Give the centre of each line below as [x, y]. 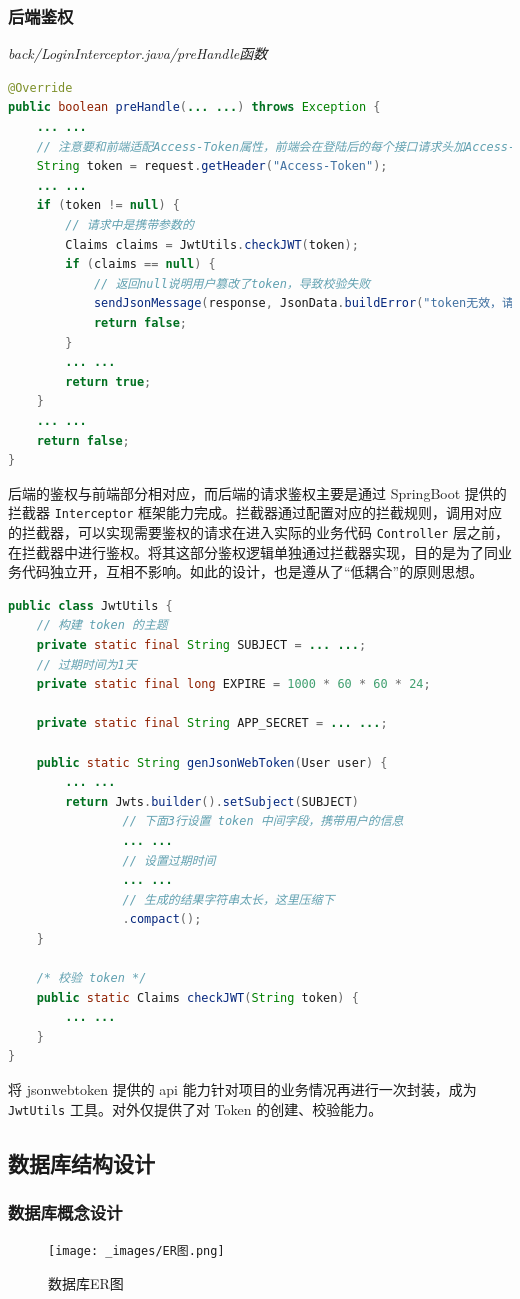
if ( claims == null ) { [140, 264]
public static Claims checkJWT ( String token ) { [197, 997]
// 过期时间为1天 [86, 664]
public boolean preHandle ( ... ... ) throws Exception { [194, 107]
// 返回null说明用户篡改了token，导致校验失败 [232, 283]
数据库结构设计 [81, 1162]
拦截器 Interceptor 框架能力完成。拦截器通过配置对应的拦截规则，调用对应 [255, 512]
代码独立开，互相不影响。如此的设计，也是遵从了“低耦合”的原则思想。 [252, 571]
